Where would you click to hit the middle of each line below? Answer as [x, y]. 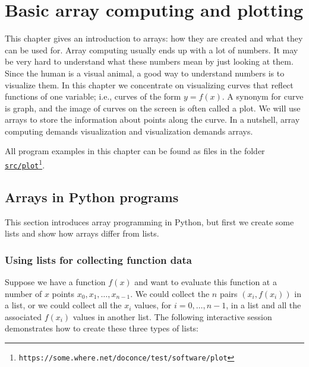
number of [23, 293]
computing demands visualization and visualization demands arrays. [129, 131]
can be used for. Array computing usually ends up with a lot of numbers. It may [152, 50]
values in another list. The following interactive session [172, 316]
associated [23, 316]
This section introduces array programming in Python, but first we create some [149, 221]
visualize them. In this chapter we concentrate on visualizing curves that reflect [149, 84]
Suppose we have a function [55, 281]
